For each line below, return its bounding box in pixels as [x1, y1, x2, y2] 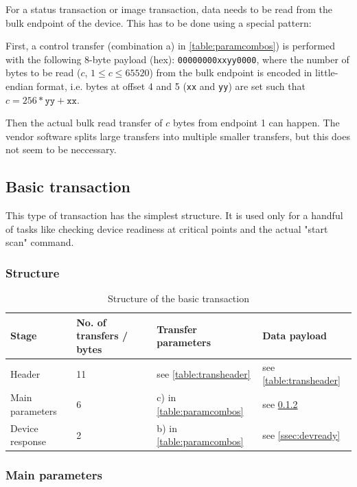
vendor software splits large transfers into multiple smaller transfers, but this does [5, 128, 350, 143]
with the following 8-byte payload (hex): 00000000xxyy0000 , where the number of [5, 52, 349, 66]
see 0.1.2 [262, 397, 298, 411]
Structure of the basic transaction [107, 291, 249, 306]
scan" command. [5, 235, 74, 249]
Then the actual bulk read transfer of [5, 115, 163, 130]
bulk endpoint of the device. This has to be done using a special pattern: [5, 15, 312, 30]
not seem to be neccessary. [5, 142, 117, 157]
